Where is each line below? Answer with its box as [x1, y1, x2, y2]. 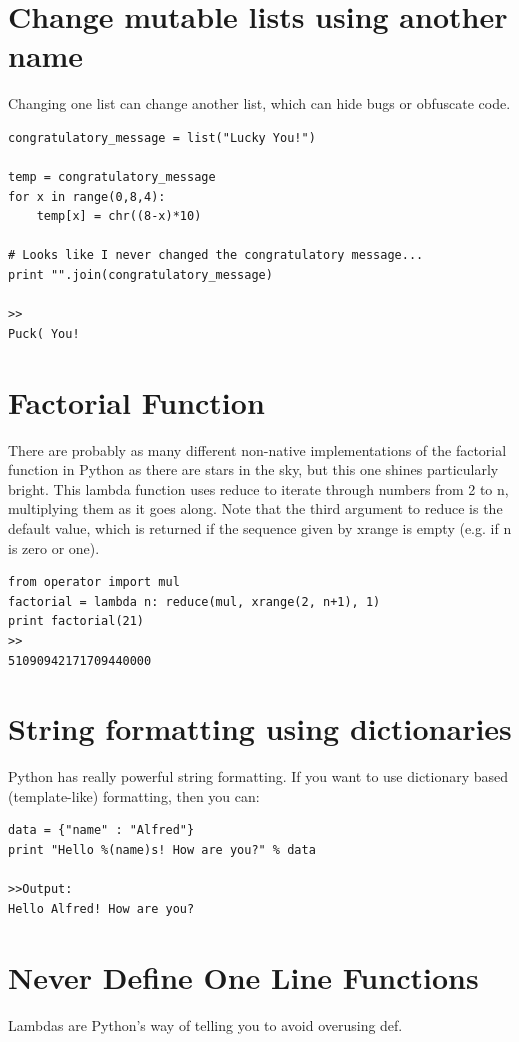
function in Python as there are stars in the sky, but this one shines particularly [8, 459, 499, 480]
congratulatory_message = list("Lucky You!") [8, 130, 316, 145]
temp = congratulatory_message [8, 170, 216, 185]
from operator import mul [8, 575, 180, 590]
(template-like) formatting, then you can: [8, 785, 260, 806]
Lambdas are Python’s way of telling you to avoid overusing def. [8, 1014, 403, 1035]
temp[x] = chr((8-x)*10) [36, 209, 202, 224]
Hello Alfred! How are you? [8, 901, 195, 916]
